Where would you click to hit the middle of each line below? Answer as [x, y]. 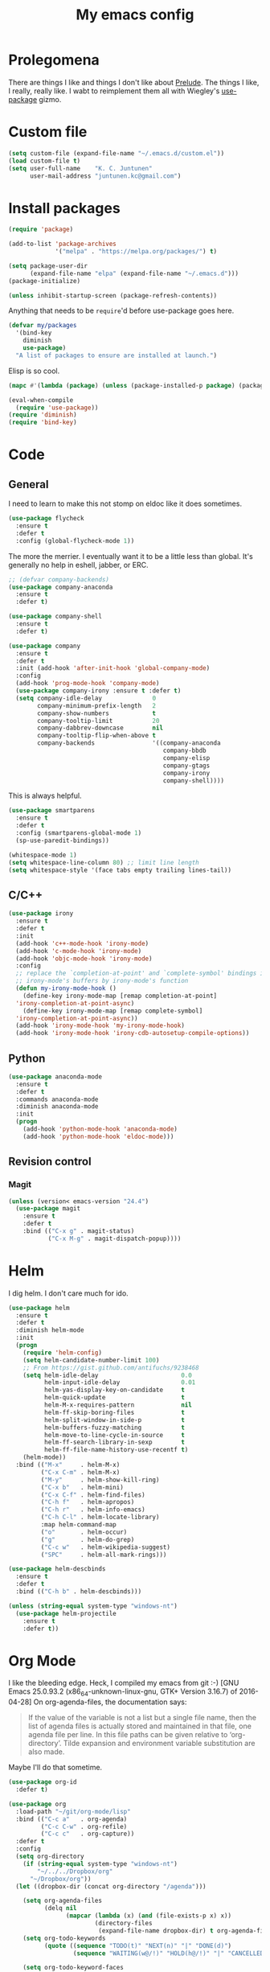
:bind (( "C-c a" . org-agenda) [72, 1819]
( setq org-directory [50, 1857]
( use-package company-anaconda [61, 587]
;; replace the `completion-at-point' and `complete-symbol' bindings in [141, 974]
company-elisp [186, 758]
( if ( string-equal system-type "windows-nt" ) [100, 1863]
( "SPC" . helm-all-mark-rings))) [104, 1555]
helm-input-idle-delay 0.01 [120, 1382]
